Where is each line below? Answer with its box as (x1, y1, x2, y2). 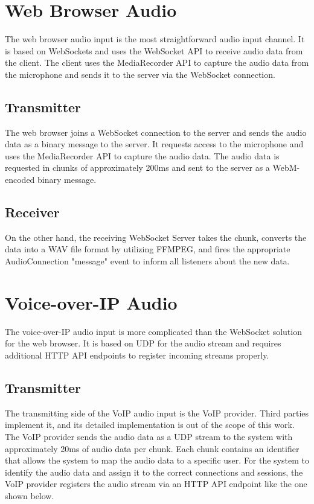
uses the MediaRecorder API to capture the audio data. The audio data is (5, 149, 280, 162)
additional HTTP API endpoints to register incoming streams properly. (5, 348, 269, 361)
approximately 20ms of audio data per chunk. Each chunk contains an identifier (5, 442, 300, 455)
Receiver (5, 203, 60, 222)
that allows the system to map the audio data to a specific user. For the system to (5, 454, 309, 467)
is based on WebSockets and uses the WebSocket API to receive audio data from (5, 44, 303, 57)
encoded (5, 173, 35, 186)
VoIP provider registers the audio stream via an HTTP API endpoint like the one (5, 477, 307, 490)
